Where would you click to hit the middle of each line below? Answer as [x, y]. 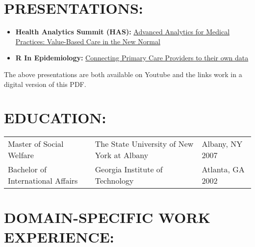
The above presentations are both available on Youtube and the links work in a [123, 74]
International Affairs [43, 181]
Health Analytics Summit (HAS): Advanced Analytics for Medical [123, 32]
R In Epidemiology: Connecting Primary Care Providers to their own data [132, 58]
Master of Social [36, 144]
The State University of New [144, 144]
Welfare [21, 155]
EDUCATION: [55, 118]
